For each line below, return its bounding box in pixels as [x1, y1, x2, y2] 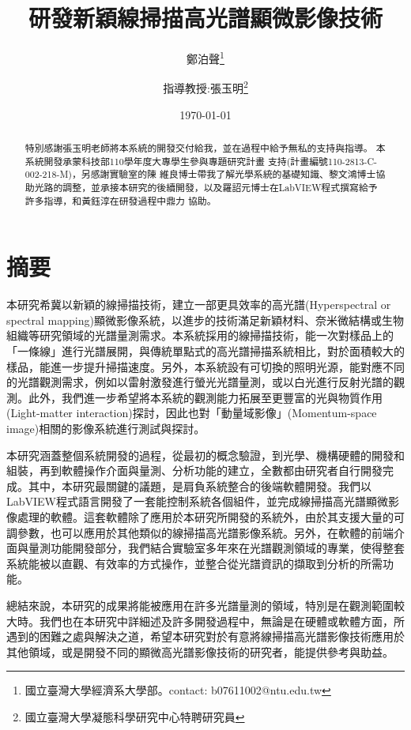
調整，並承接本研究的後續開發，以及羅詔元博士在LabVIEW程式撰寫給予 [62, 180, 378, 194]
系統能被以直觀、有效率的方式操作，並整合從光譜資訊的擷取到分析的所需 [6, 555, 383, 571]
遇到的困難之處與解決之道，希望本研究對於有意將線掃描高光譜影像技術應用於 [6, 628, 405, 645]
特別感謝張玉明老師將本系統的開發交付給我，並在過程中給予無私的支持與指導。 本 [25, 141, 386, 155]
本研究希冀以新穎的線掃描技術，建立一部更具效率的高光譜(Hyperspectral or [6, 296, 391, 313]
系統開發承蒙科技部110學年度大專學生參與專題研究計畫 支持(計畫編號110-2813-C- [25, 154, 378, 167]
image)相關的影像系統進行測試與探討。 [6, 420, 205, 436]
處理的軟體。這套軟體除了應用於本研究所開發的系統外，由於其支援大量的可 [17, 508, 405, 525]
